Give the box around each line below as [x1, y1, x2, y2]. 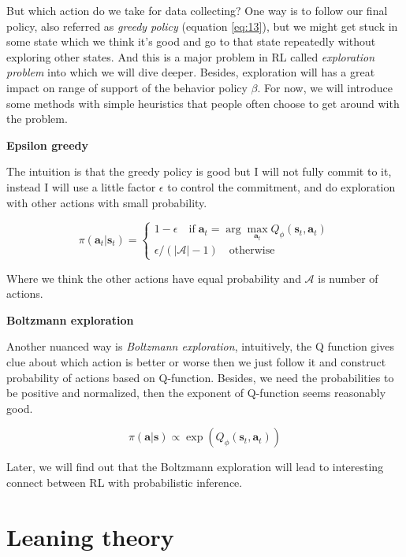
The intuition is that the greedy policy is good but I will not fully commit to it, [6, 163, 392, 180]
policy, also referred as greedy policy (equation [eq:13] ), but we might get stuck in [6, 17, 398, 34]
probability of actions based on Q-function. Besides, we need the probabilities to [6, 369, 394, 385]
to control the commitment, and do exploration [167, 178, 396, 195]
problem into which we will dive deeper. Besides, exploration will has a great [6, 64, 375, 80]
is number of [318, 269, 378, 286]
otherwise [229, 245, 275, 257]
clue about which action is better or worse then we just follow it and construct [6, 353, 386, 369]
